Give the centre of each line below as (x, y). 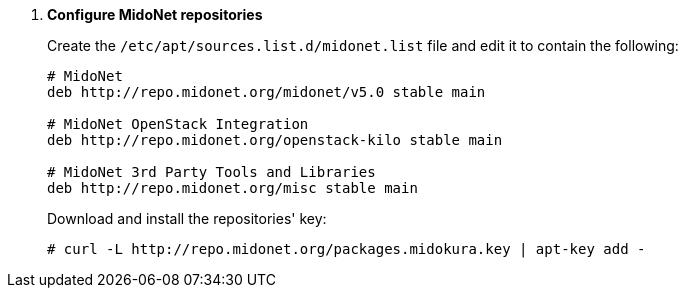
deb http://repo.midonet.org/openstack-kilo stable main (275, 140)
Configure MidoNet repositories (155, 14)
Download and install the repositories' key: (187, 218)
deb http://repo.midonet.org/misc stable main (232, 188)
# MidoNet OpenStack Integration (178, 124)
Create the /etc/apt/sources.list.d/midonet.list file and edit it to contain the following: (363, 45)
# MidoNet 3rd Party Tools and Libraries (211, 172)
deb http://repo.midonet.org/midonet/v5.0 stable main (266, 92)
